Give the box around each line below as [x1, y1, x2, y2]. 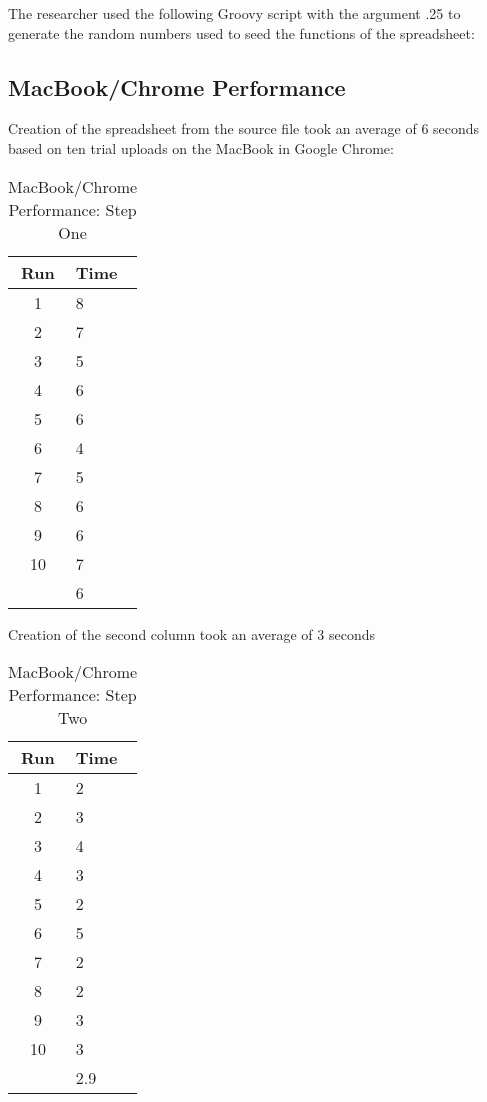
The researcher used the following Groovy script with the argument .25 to [8, 3, 461, 23]
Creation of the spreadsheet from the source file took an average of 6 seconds [8, 118, 480, 139]
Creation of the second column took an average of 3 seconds [8, 623, 375, 644]
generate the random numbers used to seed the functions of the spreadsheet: [8, 22, 475, 43]
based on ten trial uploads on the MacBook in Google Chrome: [8, 137, 394, 158]
